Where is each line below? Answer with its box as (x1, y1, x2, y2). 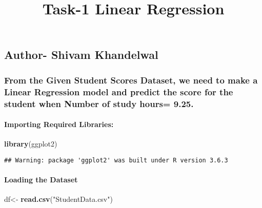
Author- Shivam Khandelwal (4, 47, 158, 63)
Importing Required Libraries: (4, 119, 114, 130)
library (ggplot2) (4, 138, 57, 149)
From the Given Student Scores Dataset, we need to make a (4, 73, 258, 86)
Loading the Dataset (4, 174, 78, 185)
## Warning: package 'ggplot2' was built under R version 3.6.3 (4, 156, 228, 164)
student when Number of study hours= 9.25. (4, 97, 194, 110)
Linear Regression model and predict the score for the (4, 85, 233, 98)
